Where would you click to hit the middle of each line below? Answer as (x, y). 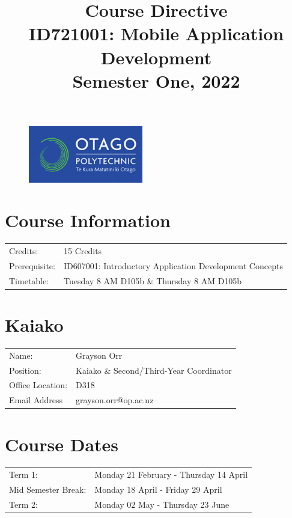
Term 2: (23, 504)
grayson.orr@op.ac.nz (115, 400)
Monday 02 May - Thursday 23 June (162, 504)
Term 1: (23, 474)
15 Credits (83, 251)
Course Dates (62, 444)
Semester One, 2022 (156, 80)
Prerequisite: (32, 265)
